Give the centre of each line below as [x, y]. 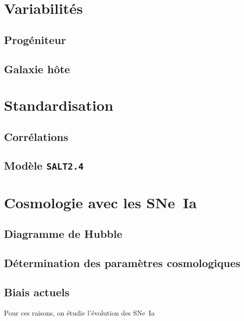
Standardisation [59, 105]
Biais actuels [37, 292]
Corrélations [36, 136]
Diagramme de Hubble [63, 234]
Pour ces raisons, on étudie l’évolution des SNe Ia [80, 312]
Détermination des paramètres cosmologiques [122, 263]
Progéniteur [35, 39]
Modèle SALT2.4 [44, 165]
